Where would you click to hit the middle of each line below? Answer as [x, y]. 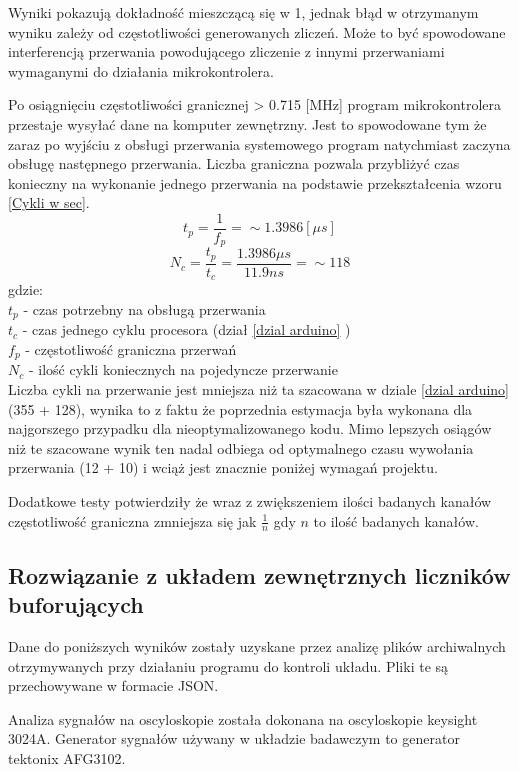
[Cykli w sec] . [49, 202]
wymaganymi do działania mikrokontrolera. [141, 70]
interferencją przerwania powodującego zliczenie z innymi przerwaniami [226, 51]
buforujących [76, 604]
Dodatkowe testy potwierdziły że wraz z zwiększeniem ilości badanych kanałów [250, 501]
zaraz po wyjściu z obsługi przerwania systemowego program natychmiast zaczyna [259, 143]
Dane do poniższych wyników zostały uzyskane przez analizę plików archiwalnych [257, 646]
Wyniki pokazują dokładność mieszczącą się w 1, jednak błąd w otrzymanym [243, 12]
